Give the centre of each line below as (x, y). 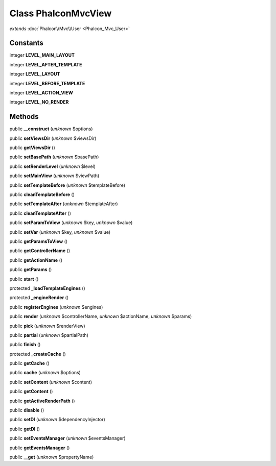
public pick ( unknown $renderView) (47, 326)
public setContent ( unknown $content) (51, 382)
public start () (24, 279)
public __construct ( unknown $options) (51, 129)
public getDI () (25, 429)
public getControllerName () (40, 251)
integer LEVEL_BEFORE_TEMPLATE (47, 83)
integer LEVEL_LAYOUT (35, 74)
